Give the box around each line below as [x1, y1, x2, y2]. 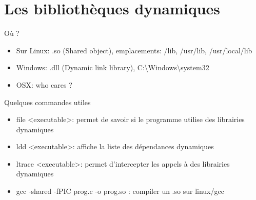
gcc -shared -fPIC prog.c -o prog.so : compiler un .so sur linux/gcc [16, 186, 224, 196]
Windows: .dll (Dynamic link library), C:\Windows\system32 [16, 62, 209, 73]
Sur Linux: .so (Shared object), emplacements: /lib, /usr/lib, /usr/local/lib [16, 45, 252, 55]
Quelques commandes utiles [4, 96, 91, 107]
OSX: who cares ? [16, 79, 72, 90]
